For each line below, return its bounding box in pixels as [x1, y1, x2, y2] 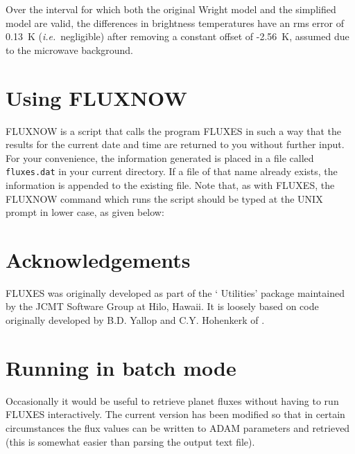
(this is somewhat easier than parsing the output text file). [6, 434, 255, 448]
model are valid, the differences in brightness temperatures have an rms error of [6, 15, 344, 30]
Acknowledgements [6, 245, 191, 273]
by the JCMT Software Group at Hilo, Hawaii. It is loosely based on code [6, 299, 319, 314]
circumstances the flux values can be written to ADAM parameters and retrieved [6, 420, 350, 435]
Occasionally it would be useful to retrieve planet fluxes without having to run [6, 393, 339, 408]
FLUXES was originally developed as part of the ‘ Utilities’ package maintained [6, 285, 345, 300]
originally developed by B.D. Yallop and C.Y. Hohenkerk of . [6, 313, 265, 327]
